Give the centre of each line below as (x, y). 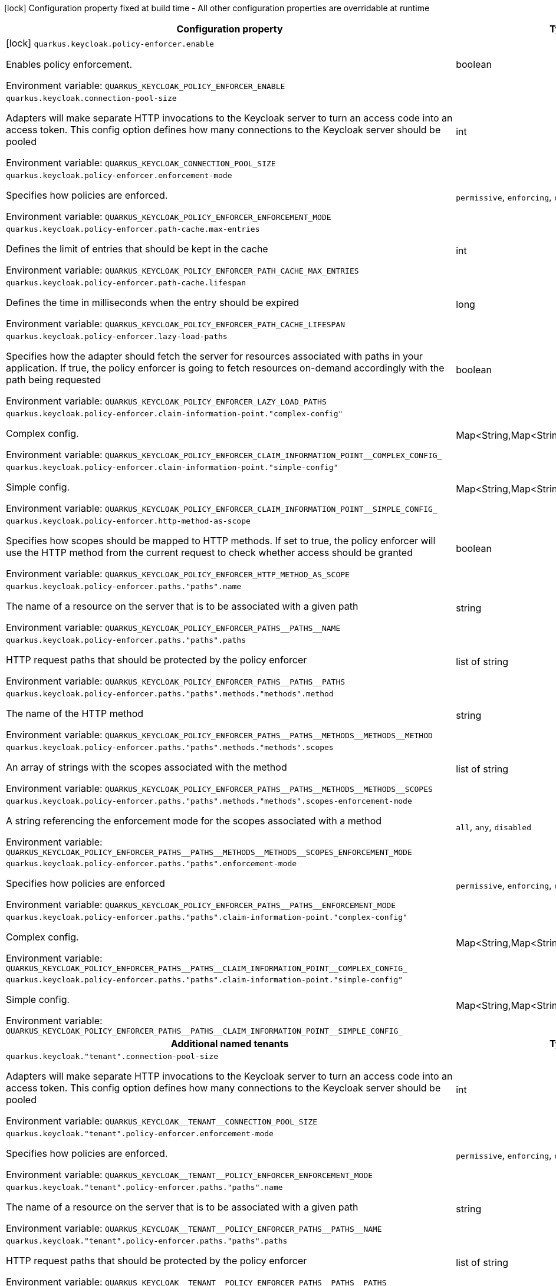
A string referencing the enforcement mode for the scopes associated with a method (194, 821)
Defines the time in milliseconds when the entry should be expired (153, 302)
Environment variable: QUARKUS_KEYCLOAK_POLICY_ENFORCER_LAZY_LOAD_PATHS (166, 401)
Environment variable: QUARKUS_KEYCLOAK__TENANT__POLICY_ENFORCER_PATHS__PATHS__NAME (194, 1228)
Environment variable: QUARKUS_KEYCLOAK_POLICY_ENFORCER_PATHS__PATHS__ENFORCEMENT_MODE (201, 905)
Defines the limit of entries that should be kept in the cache (137, 249)
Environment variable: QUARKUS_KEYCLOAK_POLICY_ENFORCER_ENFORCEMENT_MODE (169, 216)
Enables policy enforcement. (69, 64)
